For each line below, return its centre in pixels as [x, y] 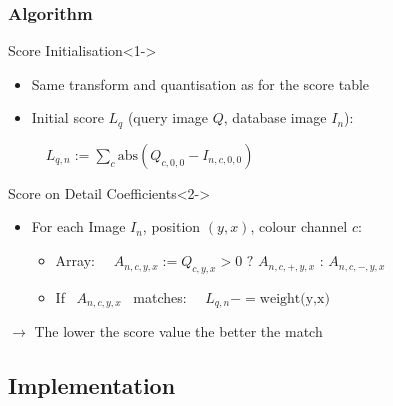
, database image [275, 117]
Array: [75, 260]
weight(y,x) [294, 298]
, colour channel [299, 226]
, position [171, 226]
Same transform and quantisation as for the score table [200, 83]
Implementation [92, 385]
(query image [168, 117]
